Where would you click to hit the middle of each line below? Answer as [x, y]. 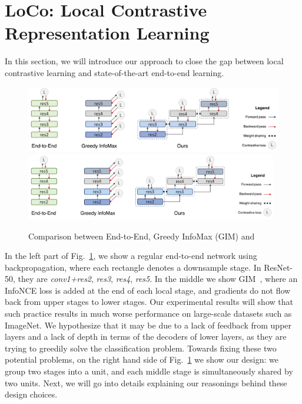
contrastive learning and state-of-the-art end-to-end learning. [115, 72]
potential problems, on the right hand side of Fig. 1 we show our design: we [142, 359]
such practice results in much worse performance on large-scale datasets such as [148, 313]
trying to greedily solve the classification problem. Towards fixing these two [141, 348]
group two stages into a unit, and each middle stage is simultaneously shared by [149, 371]
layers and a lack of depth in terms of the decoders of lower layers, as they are [146, 336]
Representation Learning [107, 33]
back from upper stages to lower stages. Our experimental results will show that [149, 302]
